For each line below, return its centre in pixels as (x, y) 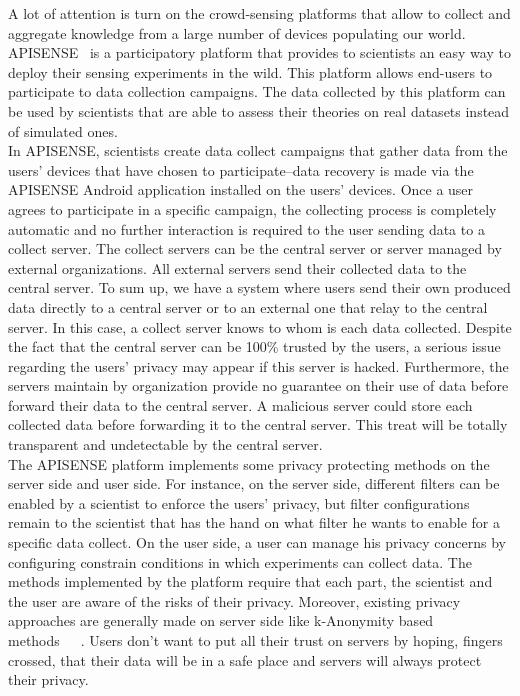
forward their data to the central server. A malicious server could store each (240, 404)
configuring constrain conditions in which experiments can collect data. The (240, 561)
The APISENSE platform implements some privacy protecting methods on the (249, 463)
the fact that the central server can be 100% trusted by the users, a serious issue (254, 346)
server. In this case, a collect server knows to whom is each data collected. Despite (260, 326)
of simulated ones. (63, 130)
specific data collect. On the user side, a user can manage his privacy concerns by (257, 542)
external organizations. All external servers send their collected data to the (237, 267)
